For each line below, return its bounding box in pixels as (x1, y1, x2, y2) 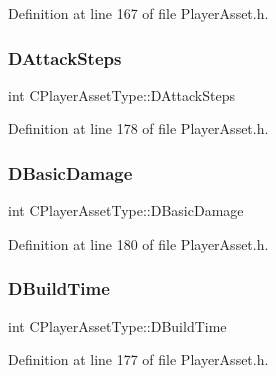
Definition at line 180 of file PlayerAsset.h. (8, 233, 269, 254)
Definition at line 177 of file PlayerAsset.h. (8, 349, 269, 370)
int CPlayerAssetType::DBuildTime (8, 315, 227, 336)
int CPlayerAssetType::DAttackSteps (8, 84, 235, 105)
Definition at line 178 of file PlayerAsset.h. (8, 118, 269, 139)
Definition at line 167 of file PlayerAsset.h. (8, 3, 269, 23)
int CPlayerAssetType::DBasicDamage (8, 200, 244, 221)
